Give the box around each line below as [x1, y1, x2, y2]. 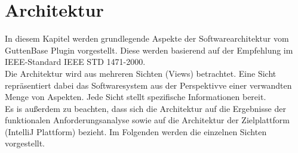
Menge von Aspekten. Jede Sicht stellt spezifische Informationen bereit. [5, 90, 266, 103]
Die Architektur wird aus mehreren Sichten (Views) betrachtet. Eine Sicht [5, 67, 277, 79]
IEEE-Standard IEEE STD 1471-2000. [5, 55, 146, 68]
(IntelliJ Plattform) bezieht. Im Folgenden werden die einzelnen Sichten [5, 125, 267, 138]
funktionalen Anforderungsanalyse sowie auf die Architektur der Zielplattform [5, 114, 290, 126]
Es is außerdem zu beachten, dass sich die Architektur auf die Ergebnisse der [5, 102, 286, 114]
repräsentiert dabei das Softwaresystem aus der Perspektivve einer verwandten [5, 79, 292, 91]
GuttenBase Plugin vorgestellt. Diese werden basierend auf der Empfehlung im [5, 43, 293, 56]
